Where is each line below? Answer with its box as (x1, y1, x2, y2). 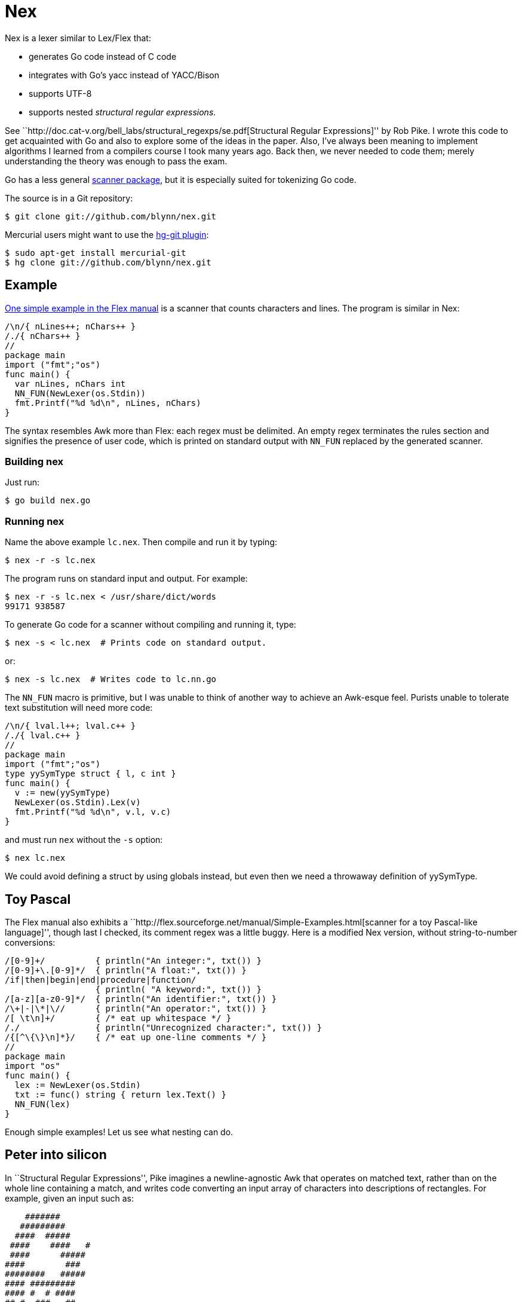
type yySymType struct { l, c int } (5, 769, 176, 779)
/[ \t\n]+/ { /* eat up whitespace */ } (5, 1013, 232, 1023)
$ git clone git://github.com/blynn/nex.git (5, 211, 217, 221)
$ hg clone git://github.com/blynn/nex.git (5, 257, 211, 267)
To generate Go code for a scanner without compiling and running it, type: (5, 619, 296, 630)
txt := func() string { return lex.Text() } (14, 1089, 226, 1099)
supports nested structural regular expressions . (29, 106, 216, 117)
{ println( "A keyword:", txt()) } (95, 984, 262, 994)
